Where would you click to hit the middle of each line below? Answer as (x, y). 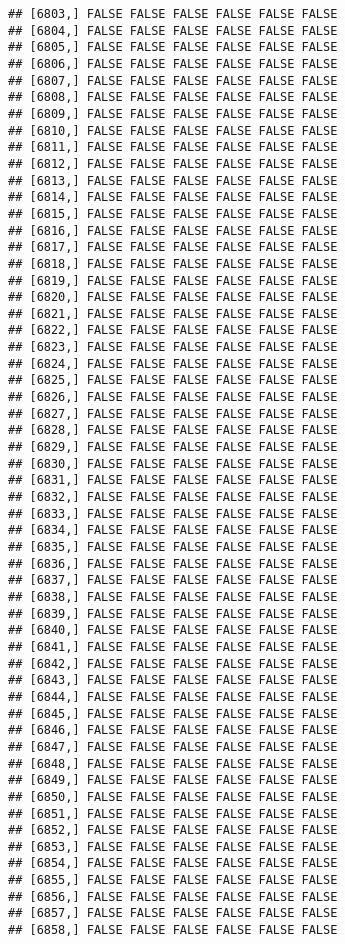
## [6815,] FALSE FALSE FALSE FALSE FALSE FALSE (173, 213)
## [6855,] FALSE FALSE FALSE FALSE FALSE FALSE (173, 880)
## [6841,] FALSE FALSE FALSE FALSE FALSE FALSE (173, 646)
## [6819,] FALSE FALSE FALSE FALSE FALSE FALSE (173, 280)
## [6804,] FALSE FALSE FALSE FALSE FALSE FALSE (173, 30)
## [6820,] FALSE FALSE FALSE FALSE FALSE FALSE (173, 297)
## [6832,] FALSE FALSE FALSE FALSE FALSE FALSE (173, 497)
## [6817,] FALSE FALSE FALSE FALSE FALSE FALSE (173, 247)
